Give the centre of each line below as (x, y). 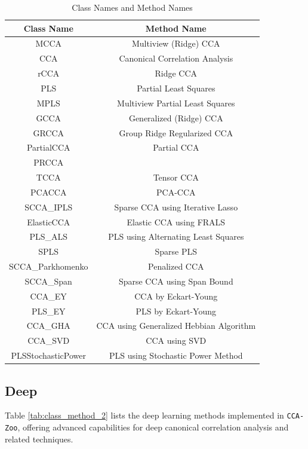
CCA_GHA (48, 326)
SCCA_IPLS (49, 207)
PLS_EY (48, 311)
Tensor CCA (176, 177)
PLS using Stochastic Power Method (176, 355)
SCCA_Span (48, 281)
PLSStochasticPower (48, 355)
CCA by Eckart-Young (176, 296)
